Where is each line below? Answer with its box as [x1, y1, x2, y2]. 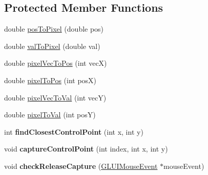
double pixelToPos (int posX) [4, 74, 97, 85]
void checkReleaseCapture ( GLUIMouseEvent [4, 160, 158, 171]
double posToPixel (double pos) [4, 23, 104, 34]
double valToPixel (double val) [4, 40, 100, 51]
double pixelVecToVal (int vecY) [4, 92, 107, 103]
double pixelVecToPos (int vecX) [4, 58, 107, 68]
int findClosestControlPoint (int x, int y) [4, 126, 143, 137]
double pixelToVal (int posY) [4, 109, 96, 120]
